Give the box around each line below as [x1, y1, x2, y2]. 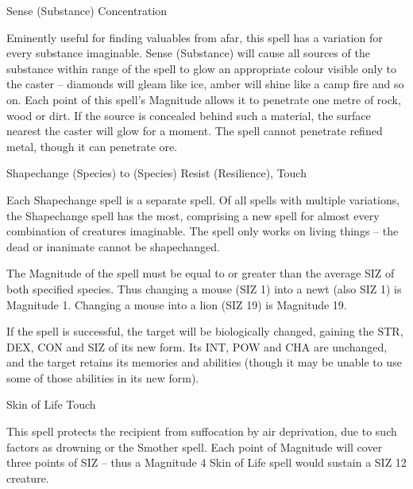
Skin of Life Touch [6, 396, 96, 413]
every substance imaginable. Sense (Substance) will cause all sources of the [6, 45, 370, 61]
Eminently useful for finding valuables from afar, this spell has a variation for [6, 29, 383, 45]
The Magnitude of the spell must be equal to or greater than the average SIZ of [6, 265, 395, 281]
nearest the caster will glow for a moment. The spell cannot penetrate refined [6, 122, 383, 139]
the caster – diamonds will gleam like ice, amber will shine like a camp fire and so [6, 76, 404, 92]
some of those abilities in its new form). [6, 369, 199, 386]
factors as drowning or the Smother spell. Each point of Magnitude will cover [6, 438, 383, 455]
